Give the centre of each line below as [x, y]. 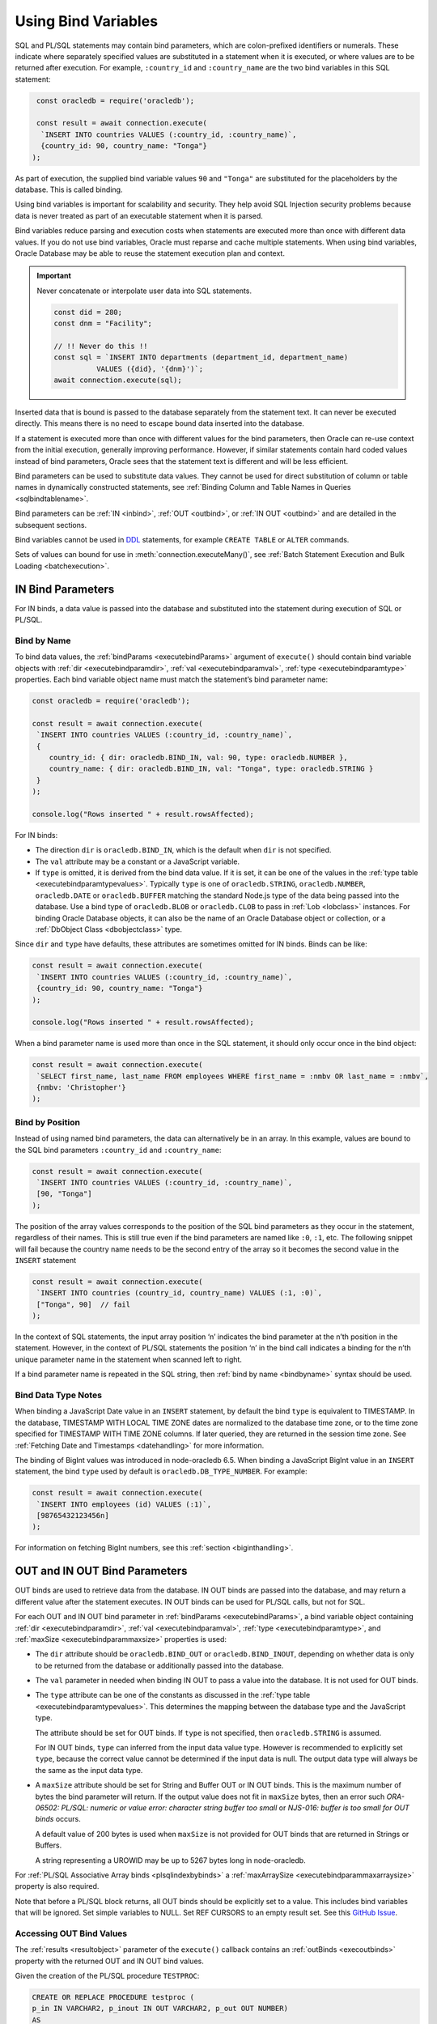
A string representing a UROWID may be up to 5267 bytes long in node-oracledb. [171, 1860]
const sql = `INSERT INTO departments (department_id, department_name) [201, 357]
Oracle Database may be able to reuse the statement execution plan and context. [150, 253]
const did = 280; [88, 312]
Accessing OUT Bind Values [71, 1933]
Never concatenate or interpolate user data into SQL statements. [144, 291]
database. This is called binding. [69, 189]
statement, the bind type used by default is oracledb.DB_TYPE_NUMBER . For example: [161, 1471]
